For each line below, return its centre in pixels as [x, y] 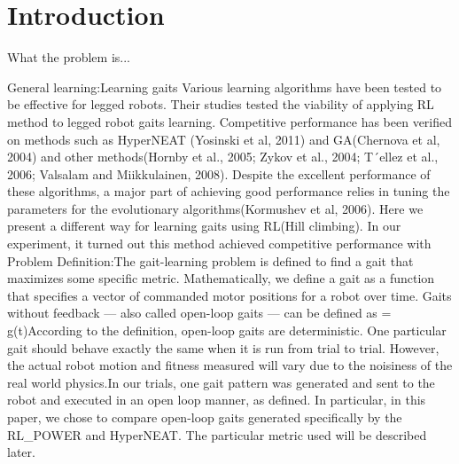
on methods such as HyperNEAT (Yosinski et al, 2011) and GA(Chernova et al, [224, 139]
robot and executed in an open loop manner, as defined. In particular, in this [217, 400]
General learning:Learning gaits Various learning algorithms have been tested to [225, 87]
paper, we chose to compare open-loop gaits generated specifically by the [205, 417]
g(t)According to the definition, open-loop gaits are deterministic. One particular [227, 330]
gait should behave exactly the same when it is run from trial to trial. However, [223, 347]
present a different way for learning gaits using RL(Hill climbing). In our [204, 226]
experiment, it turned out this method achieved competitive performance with [219, 244]
